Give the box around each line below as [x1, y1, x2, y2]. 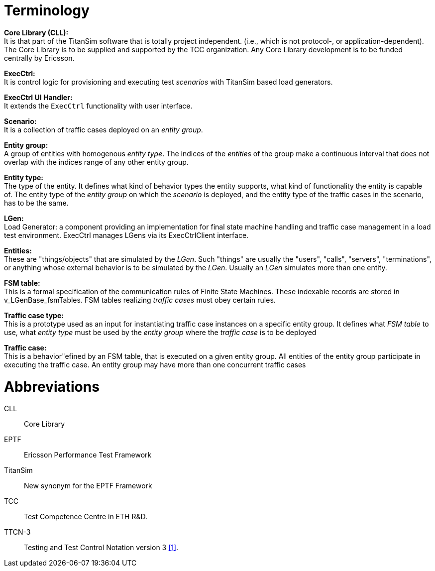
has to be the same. [4, 198, 69, 207]
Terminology [4, 2, 90, 19]
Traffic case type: [4, 311, 64, 320]
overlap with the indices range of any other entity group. [4, 157, 189, 166]
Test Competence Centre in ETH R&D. [24, 512, 147, 521]
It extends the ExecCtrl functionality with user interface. [4, 101, 193, 110]
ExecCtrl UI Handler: [4, 93, 73, 102]
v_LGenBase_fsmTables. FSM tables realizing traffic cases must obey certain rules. [4, 295, 276, 304]
